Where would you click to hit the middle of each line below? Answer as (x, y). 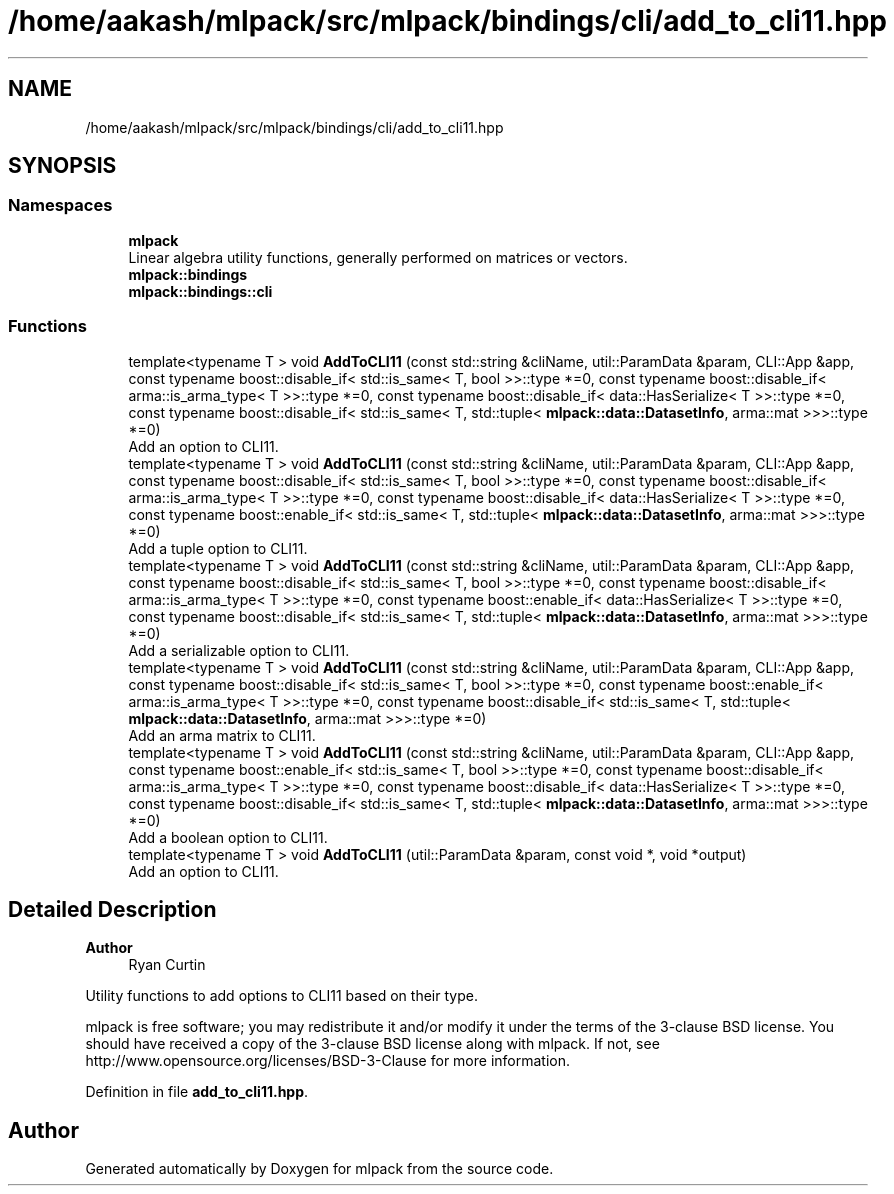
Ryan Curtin (167, 965)
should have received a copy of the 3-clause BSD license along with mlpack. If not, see (372, 1044)
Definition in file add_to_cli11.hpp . (197, 1092)
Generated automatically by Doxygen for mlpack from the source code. (319, 1169)
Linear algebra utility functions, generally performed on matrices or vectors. (378, 257)
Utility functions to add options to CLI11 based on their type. (281, 996)
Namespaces (60, 205)
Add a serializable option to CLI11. (239, 650)
